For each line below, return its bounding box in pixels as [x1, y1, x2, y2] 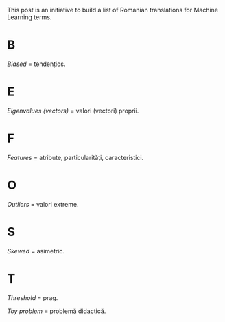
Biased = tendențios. [7, 60, 66, 68]
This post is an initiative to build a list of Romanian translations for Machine [7, 6, 218, 14]
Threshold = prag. [7, 293, 58, 301]
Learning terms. [7, 13, 52, 21]
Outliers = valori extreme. [7, 200, 79, 208]
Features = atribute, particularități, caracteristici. [7, 153, 144, 161]
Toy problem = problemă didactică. [7, 307, 106, 315]
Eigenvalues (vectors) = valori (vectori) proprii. [7, 106, 139, 115]
